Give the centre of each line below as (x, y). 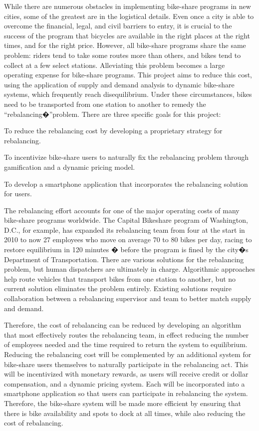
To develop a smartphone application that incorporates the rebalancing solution (126, 184)
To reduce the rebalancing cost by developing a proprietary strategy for (113, 131)
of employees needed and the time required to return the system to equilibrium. (126, 344)
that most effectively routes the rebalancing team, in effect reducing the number (127, 334)
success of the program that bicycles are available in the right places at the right (127, 35)
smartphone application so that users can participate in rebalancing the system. (126, 393)
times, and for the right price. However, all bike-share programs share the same (125, 45)
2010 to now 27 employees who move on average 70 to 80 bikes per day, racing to (128, 239)
